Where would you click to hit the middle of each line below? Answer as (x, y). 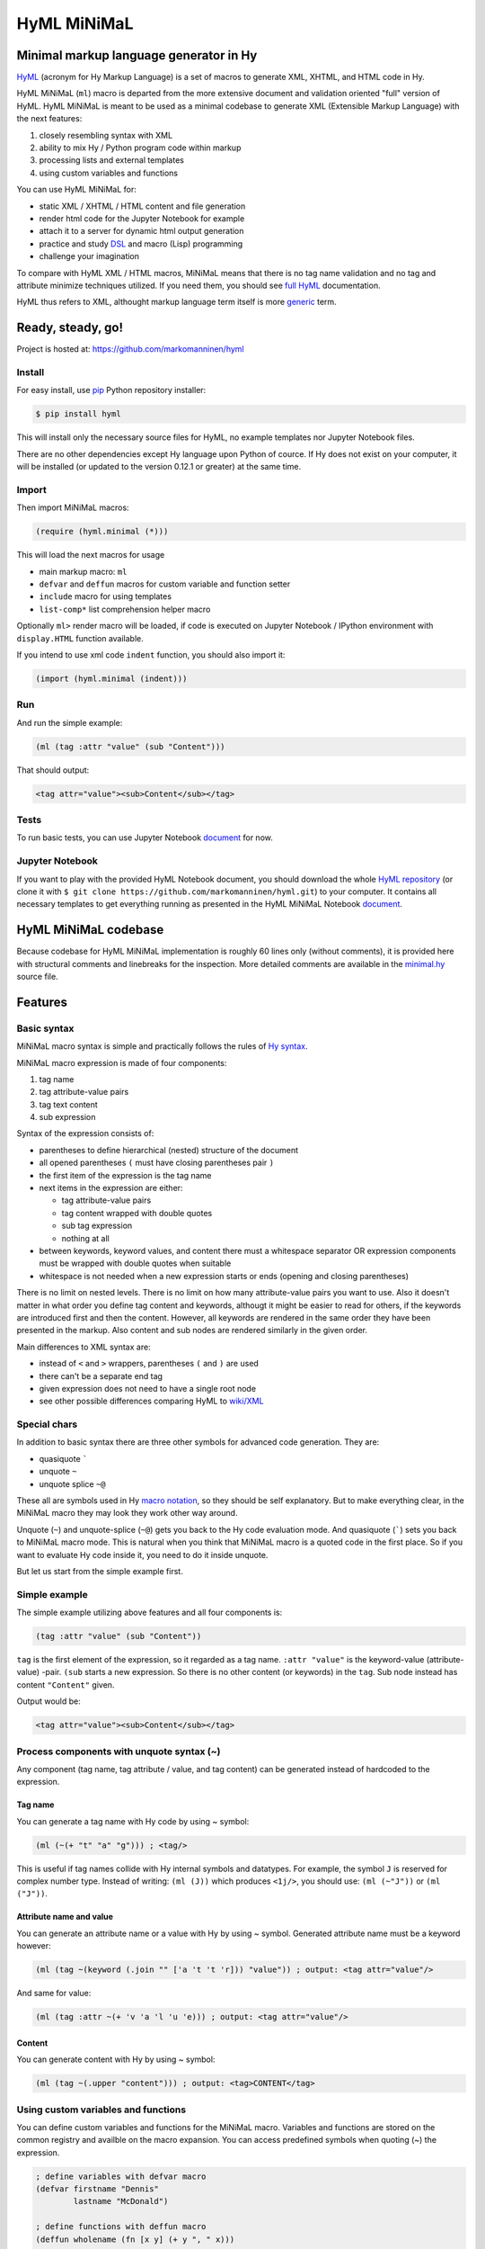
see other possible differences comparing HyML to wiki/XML (151, 1401)
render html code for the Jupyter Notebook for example (142, 218)
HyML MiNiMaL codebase (90, 930)
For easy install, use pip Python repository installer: (111, 390)
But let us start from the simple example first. (100, 1571)
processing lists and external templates (111, 160)
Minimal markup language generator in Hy (137, 55)
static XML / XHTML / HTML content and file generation (142, 206)
